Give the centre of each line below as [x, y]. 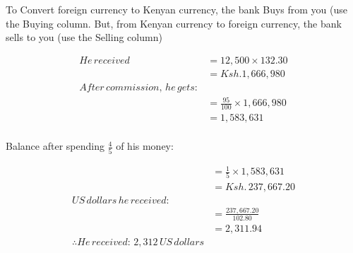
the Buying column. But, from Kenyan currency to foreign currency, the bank [174, 23]
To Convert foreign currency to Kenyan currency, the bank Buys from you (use [177, 9]
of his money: [145, 146]
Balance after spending [55, 146]
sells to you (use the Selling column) [84, 37]
